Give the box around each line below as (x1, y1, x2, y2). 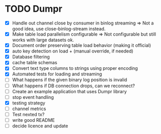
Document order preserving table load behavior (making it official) (12, 42, 151, 48)
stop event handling (12, 94, 54, 100)
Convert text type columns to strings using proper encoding (12, 65, 138, 71)
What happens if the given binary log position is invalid (12, 77, 127, 83)
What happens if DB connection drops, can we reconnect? (12, 83, 136, 89)
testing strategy (12, 100, 45, 106)
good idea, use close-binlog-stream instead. (12, 26, 105, 32)
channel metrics (12, 105, 46, 112)
